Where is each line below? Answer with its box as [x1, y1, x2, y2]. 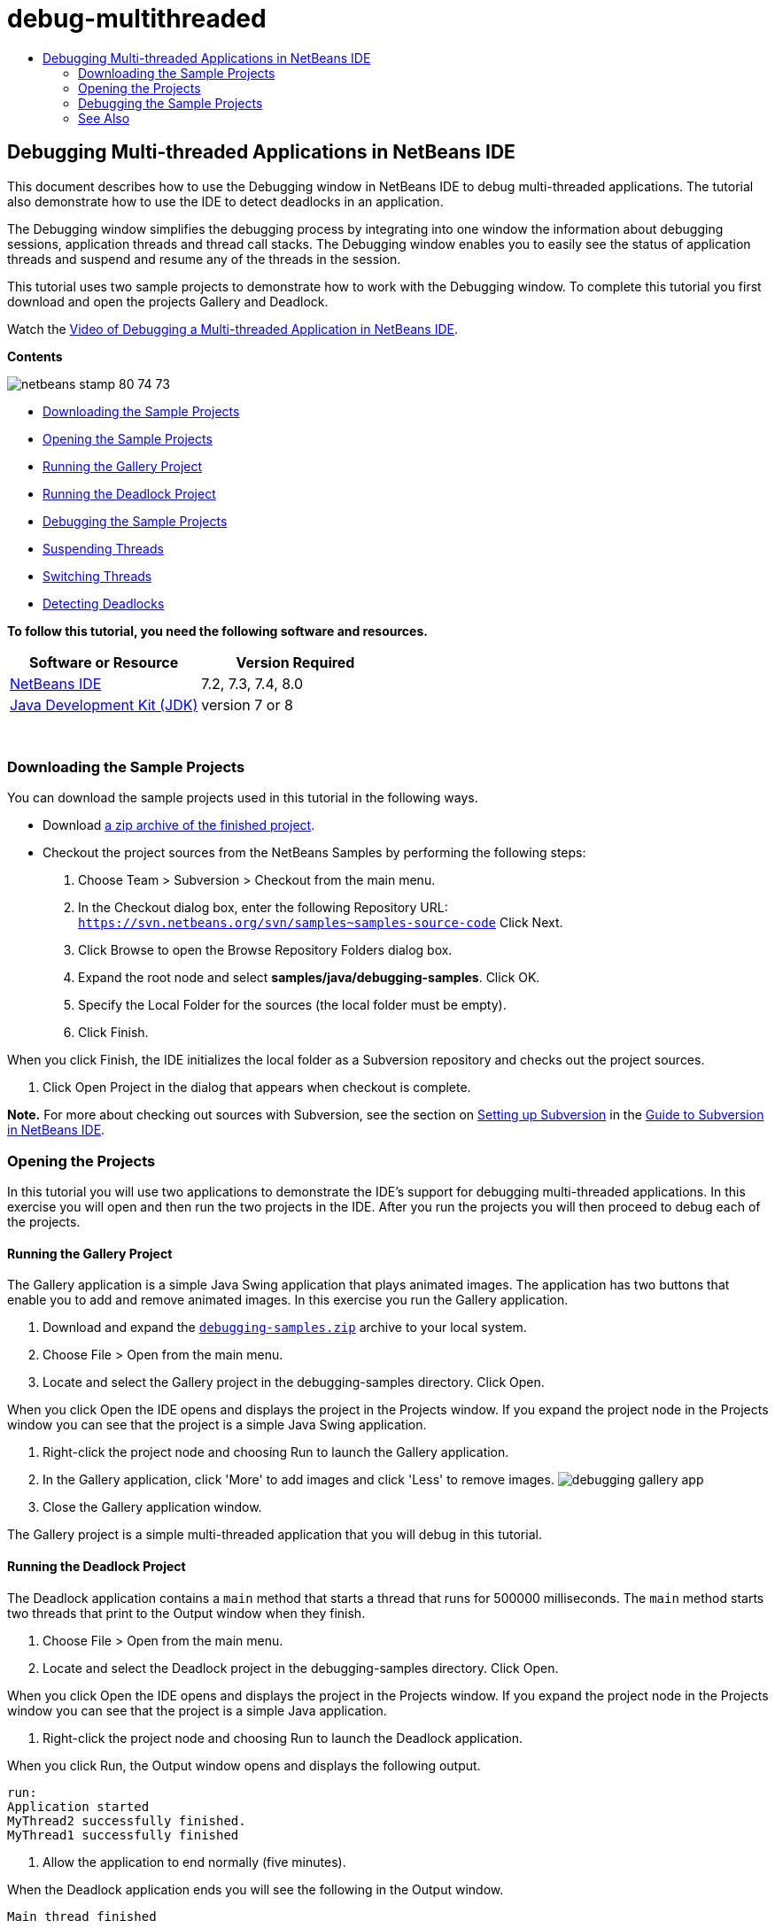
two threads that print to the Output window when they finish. [7, 1605, 366, 1621]
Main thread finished [7, 1909, 157, 1924]
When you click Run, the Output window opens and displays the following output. [7, 1757, 481, 1773]
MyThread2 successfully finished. [7, 1813, 246, 1828]
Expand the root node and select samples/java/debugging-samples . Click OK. [78, 970, 540, 986]
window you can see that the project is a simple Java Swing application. [7, 1417, 427, 1433]
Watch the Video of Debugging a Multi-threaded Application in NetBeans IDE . [7, 321, 458, 337]
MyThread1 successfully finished [7, 1827, 239, 1842]
